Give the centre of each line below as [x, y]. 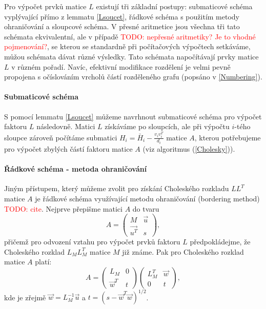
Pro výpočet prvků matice [45, 6]
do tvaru [146, 208]
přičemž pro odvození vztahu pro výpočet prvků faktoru [92, 241]
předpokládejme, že [220, 241]
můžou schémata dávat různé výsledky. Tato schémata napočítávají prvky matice [131, 56]
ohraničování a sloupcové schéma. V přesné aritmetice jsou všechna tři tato [122, 26]
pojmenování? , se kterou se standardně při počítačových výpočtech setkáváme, [127, 46]
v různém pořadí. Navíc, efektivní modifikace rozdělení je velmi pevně [121, 66]
